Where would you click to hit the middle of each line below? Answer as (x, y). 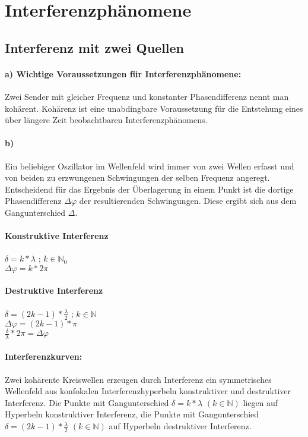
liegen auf (261, 402)
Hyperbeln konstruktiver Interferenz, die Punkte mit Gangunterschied (132, 414)
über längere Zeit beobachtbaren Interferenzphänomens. (106, 120)
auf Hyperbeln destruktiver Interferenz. (180, 426)
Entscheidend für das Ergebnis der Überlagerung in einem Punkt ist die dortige (149, 189)
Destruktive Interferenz (54, 290)
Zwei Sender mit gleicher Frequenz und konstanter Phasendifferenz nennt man (147, 96)
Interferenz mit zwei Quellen (95, 47)
